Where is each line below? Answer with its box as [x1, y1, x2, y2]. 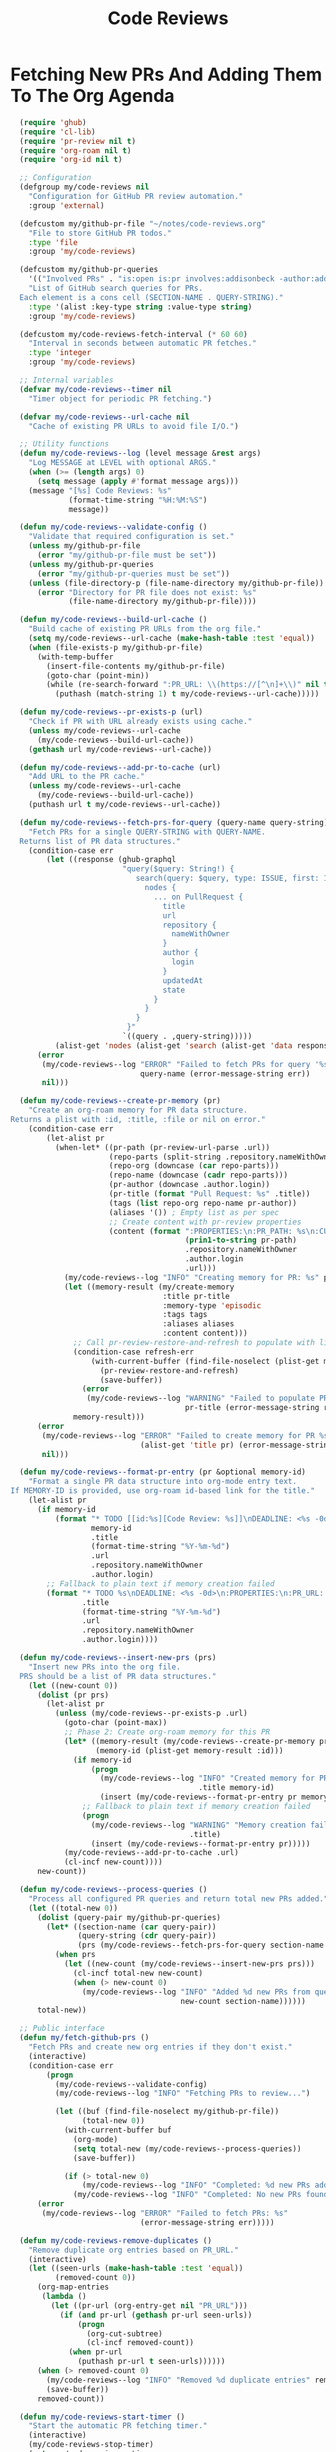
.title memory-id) [198, 1783, 275, 1793]
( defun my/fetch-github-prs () [19, 2033, 150, 2043]
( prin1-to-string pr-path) [184, 1235, 298, 1246]
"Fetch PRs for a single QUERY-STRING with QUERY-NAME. [28, 827, 267, 837]
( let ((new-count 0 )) [28, 1680, 118, 1691]
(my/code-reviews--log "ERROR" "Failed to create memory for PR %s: [41, 1430, 333, 1441]
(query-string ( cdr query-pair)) [77, 1931, 217, 1941]
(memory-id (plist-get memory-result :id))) [95, 1745, 284, 1756]
